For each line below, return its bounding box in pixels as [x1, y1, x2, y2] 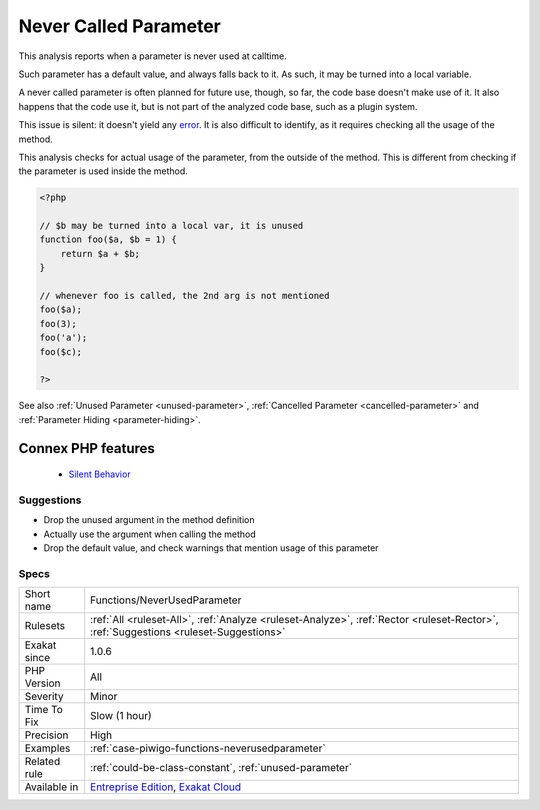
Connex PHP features [18, 440, 155, 457]
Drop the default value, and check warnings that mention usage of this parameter [43, 542, 379, 554]
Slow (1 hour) [90, 709, 152, 723]
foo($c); [39, 346, 83, 357]
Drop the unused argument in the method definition [43, 514, 255, 526]
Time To [24, 703, 64, 717]
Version [24, 676, 61, 690]
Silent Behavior [68, 468, 131, 480]
